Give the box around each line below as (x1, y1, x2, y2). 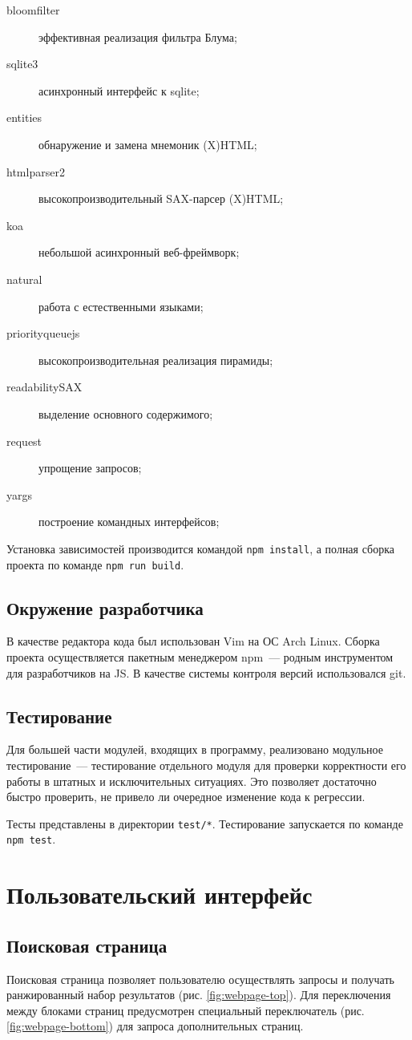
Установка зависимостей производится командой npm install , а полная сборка (6, 540, 394, 556)
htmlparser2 (6, 163, 65, 180)
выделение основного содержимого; (38, 405, 213, 422)
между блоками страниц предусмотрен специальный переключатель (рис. (6, 1002, 365, 1018)
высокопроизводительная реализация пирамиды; (38, 351, 273, 368)
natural (6, 270, 42, 287)
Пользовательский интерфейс (6, 878, 313, 911)
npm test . (6, 831, 56, 848)
